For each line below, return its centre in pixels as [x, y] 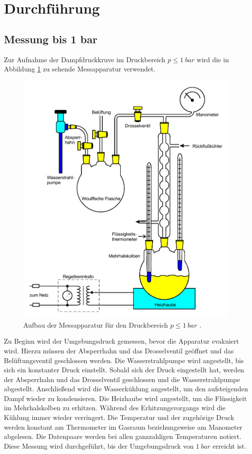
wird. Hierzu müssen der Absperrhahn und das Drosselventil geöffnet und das [119, 350]
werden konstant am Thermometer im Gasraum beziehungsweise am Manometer [123, 427]
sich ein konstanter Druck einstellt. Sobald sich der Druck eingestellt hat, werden [124, 370]
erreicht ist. [229, 445]
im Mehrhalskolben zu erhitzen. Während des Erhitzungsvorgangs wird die [115, 408]
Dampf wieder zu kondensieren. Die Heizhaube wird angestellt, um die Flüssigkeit [126, 398]
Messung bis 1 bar [51, 39]
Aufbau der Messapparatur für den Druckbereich [96, 324]
